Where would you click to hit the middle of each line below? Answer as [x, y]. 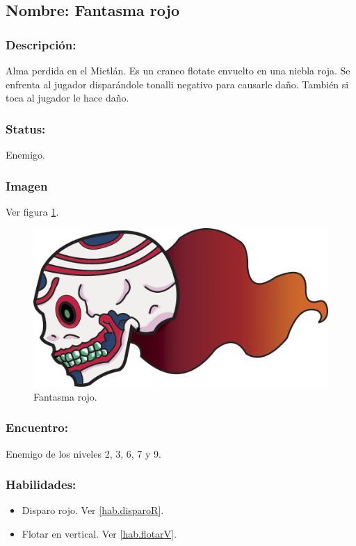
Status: [26, 128]
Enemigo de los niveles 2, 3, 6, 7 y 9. [83, 453]
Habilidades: [41, 484]
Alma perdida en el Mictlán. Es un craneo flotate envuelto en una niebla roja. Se [178, 70]
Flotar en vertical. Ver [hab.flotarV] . [99, 533]
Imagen [27, 185]
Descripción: [41, 44]
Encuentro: [37, 427]
